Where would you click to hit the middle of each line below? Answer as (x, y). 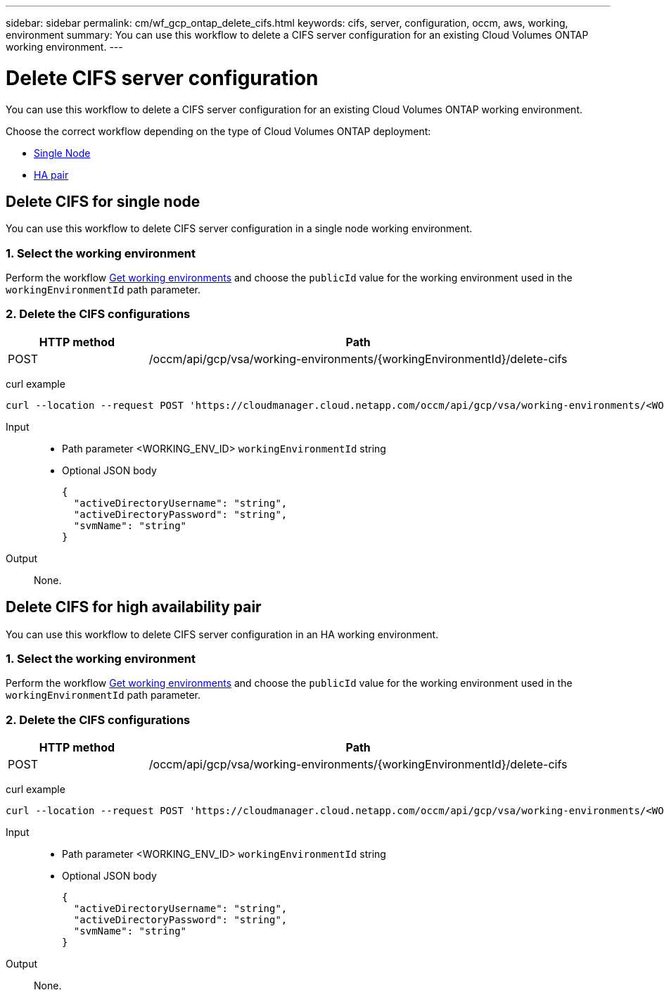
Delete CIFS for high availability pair (134, 607)
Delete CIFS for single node (103, 201)
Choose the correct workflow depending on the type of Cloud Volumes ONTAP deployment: (218, 131)
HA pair (51, 175)
